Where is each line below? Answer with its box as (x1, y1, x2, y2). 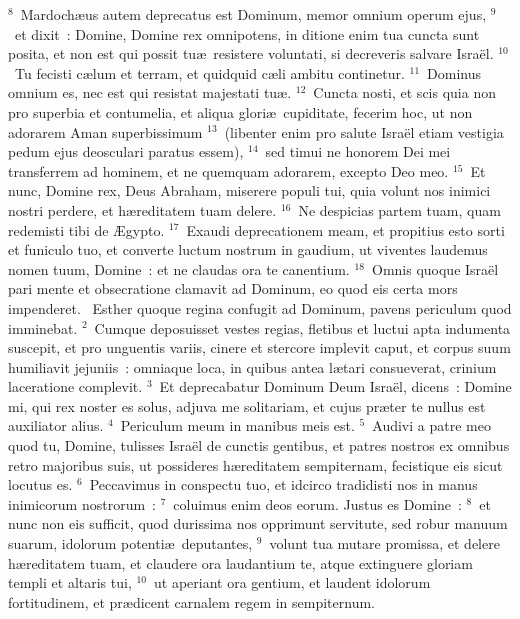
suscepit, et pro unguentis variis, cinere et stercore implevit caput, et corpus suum (8, 337, 511, 358)
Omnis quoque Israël (371, 258, 499, 279)
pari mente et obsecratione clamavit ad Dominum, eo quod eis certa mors (8, 278, 458, 299)
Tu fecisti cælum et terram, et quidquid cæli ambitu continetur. (14, 62, 405, 83)
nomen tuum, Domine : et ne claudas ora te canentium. (8, 258, 350, 279)
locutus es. (8, 474, 73, 495)
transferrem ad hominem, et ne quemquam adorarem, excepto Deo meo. (8, 160, 449, 181)
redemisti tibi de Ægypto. (8, 219, 165, 240)
